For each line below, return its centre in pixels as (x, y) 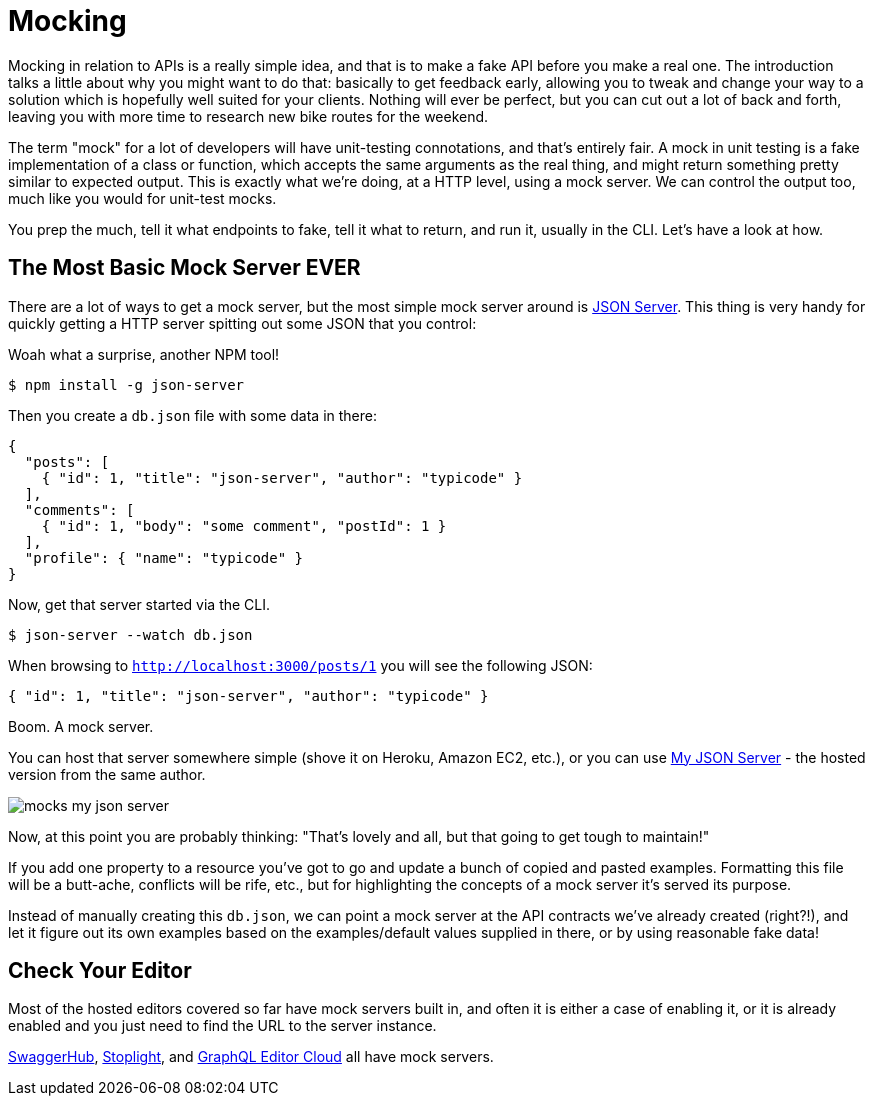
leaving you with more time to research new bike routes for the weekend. (248, 116)
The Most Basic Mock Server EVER (184, 268)
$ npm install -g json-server (126, 384)
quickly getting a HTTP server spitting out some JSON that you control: (242, 323)
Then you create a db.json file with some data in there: (192, 415)
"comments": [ (79, 509)
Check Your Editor (100, 971)
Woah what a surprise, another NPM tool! (144, 354)
